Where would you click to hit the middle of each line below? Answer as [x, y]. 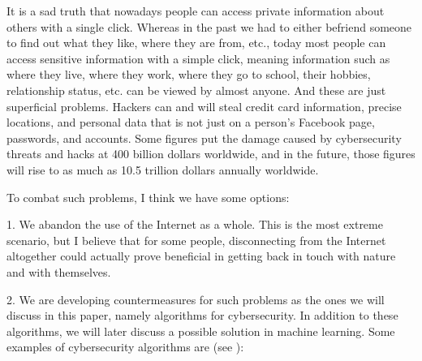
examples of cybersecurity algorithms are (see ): [125, 347]
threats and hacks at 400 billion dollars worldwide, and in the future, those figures [211, 154]
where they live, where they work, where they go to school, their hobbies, [189, 74]
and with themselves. [59, 271]
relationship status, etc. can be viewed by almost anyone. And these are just [196, 90]
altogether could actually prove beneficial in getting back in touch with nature [201, 256]
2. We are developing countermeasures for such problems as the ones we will [196, 299]
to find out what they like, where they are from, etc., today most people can [196, 43]
